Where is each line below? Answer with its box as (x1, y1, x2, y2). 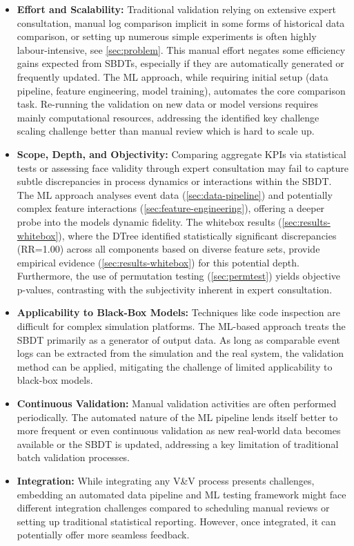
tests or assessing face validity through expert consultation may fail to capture (17, 160, 348, 175)
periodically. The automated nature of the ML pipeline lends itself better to (17, 409, 338, 424)
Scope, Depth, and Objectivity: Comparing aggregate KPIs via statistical (17, 146, 346, 161)
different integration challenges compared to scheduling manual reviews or (17, 500, 330, 515)
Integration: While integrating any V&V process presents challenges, (17, 474, 315, 487)
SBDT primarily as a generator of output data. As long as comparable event (17, 332, 341, 347)
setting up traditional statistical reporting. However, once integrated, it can (17, 514, 336, 528)
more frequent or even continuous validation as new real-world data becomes (17, 423, 341, 438)
